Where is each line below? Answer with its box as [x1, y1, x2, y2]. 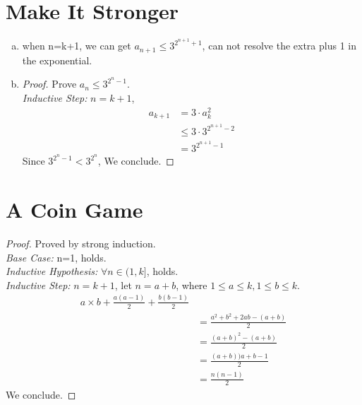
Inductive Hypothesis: [6, 264, 98, 278]
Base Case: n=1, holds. [6, 250, 107, 264]
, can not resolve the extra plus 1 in [202, 38, 356, 53]
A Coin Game [6, 195, 143, 224]
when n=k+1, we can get [22, 38, 131, 53]
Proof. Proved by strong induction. [6, 236, 156, 251]
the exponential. [22, 52, 92, 67]
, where [176, 277, 207, 292]
